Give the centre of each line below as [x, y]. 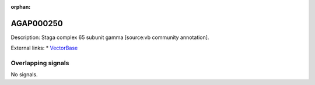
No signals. [24, 75]
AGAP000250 [37, 23]
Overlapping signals [40, 63]
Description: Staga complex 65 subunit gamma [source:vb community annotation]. [110, 37]
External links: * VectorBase [44, 48]
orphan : [21, 7]
